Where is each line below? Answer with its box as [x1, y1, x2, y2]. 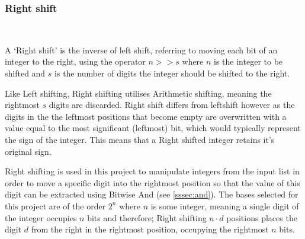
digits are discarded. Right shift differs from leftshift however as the [49, 98, 295, 111]
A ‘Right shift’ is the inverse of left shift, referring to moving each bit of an [5, 43, 278, 56]
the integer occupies [5, 211, 77, 224]
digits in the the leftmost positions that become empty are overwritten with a [5, 110, 287, 122]
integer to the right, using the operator [5, 55, 146, 68]
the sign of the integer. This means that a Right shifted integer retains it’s [5, 133, 275, 145]
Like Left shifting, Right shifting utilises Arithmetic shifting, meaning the [5, 87, 272, 99]
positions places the [226, 211, 297, 224]
